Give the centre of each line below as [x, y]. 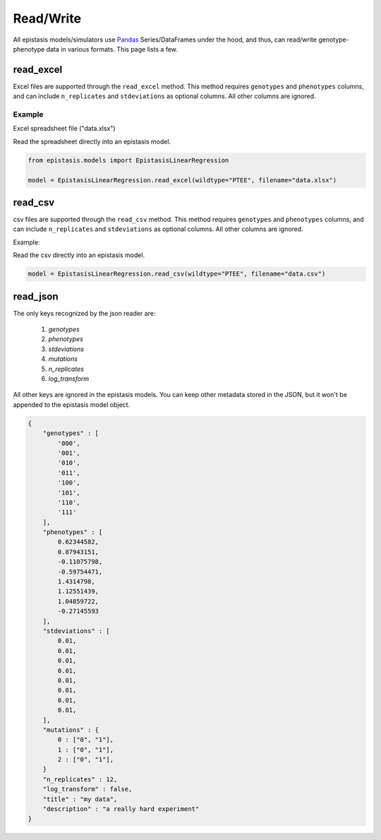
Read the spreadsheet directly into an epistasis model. [92, 141]
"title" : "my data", [80, 799]
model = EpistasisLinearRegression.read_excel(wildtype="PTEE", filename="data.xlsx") [182, 180]
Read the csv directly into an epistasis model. [79, 255]
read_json [36, 296]
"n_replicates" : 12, [80, 779]
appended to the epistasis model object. [72, 404]
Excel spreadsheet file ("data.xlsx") [64, 129]
